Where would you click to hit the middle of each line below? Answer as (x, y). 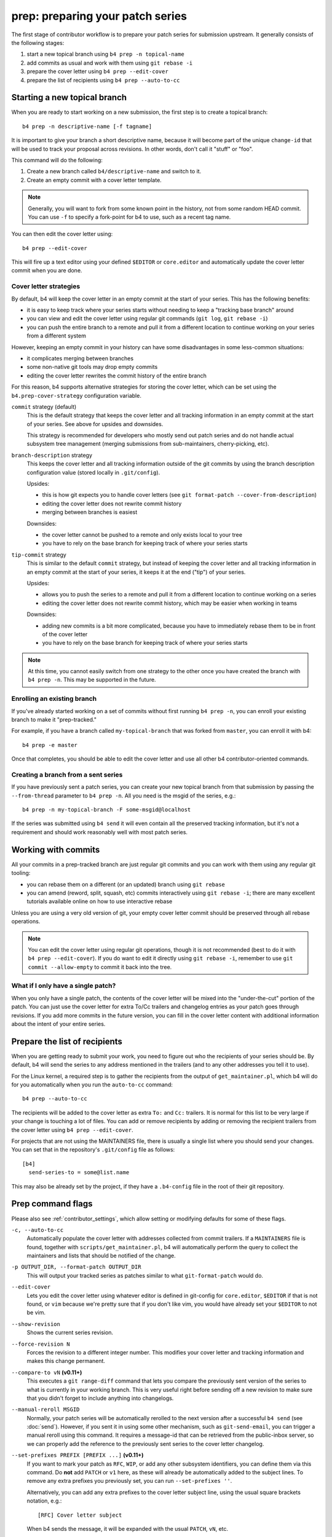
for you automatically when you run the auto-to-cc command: (92, 1085)
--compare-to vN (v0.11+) (47, 1372)
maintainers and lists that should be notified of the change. (101, 1256)
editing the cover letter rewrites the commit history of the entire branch (117, 376)
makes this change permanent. (66, 1361)
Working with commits (56, 849)
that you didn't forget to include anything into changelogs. (100, 1398)
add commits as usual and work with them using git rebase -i (110, 63)
